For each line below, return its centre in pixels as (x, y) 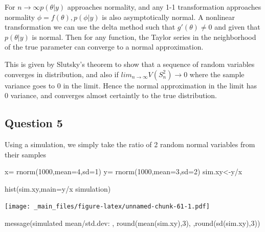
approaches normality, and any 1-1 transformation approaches (164, 7)
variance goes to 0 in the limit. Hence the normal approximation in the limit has (131, 85)
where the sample (217, 74)
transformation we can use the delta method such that (90, 27)
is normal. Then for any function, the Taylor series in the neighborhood (144, 37)
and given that (237, 27)
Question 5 (34, 123)
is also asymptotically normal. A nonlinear (169, 17)
